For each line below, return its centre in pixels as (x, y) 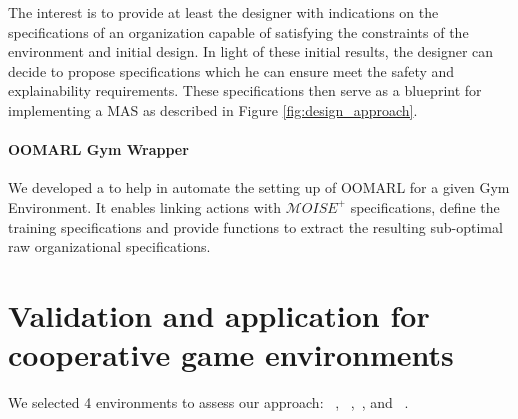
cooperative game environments (231, 354)
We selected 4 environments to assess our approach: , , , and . (208, 402)
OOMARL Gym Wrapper (98, 149)
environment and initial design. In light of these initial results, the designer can (251, 51)
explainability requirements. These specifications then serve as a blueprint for (245, 90)
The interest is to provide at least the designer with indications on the (223, 12)
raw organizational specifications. (109, 246)
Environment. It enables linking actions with (145, 206)
